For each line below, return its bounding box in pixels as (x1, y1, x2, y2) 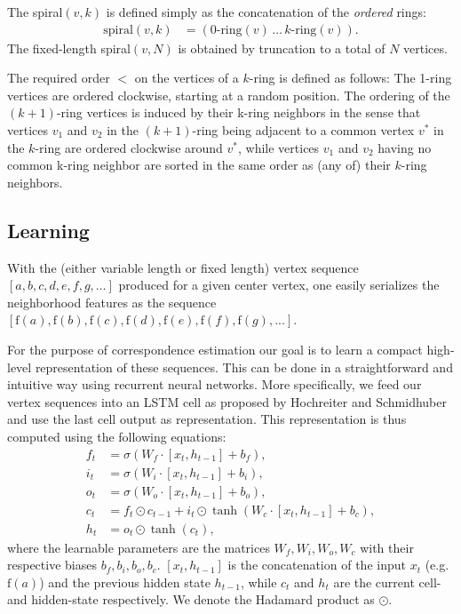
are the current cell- (333, 572, 441, 591)
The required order (7, 68, 110, 87)
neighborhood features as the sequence (7, 292, 217, 311)
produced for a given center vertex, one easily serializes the (118, 275, 440, 294)
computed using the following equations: (7, 427, 227, 445)
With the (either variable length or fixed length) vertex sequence (7, 258, 359, 276)
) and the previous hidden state (39, 572, 211, 591)
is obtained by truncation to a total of (178, 38, 385, 57)
